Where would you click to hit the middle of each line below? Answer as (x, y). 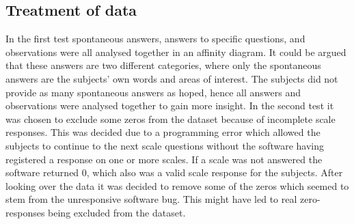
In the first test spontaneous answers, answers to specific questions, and (155, 39)
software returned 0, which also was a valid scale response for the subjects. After (174, 172)
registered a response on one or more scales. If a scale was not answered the (164, 159)
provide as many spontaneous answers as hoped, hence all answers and (153, 92)
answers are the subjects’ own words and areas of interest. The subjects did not (172, 78)
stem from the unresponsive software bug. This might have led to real (151, 199)
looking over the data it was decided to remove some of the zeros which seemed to (177, 185)
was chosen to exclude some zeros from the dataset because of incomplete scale (171, 118)
